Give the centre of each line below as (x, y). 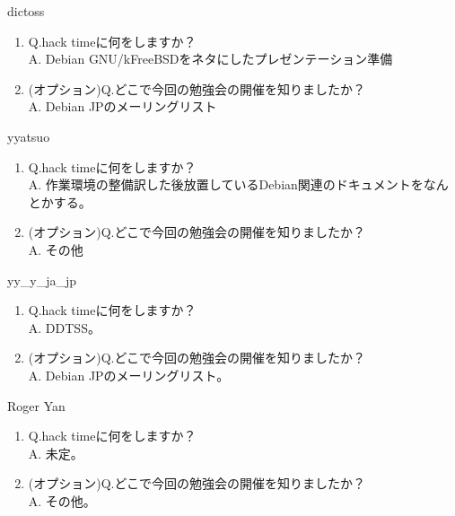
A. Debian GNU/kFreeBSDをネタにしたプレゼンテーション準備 (210, 59)
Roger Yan (36, 405)
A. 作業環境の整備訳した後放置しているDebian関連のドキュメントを (226, 184)
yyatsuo (29, 136)
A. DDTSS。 (64, 327)
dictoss (26, 11)
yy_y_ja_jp (42, 280)
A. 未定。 (56, 453)
